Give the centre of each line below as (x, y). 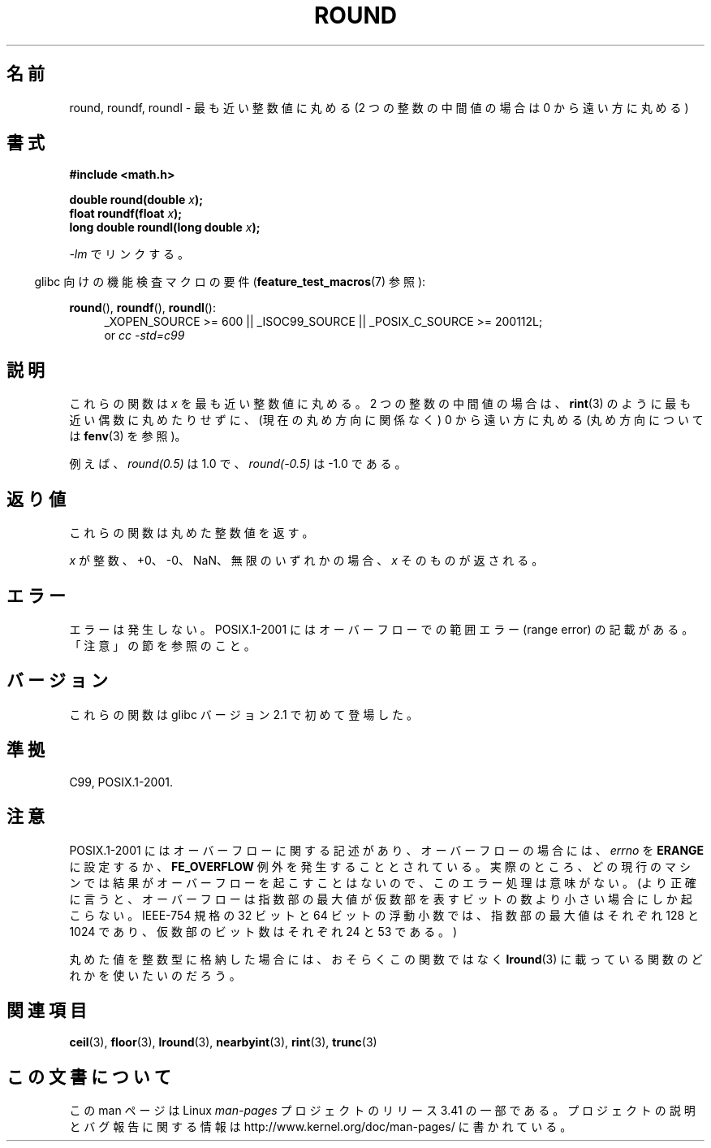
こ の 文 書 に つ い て (89, 1077)
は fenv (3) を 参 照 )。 (128, 436)
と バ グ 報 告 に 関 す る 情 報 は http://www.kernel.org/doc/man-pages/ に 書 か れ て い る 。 (321, 1127)
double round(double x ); (136, 200)
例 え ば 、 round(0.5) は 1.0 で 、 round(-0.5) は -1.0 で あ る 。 (238, 464)
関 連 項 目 (47, 1010)
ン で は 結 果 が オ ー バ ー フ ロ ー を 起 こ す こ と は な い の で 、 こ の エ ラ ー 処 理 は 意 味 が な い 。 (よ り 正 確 (383, 882)
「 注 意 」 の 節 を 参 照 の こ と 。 (162, 645)
